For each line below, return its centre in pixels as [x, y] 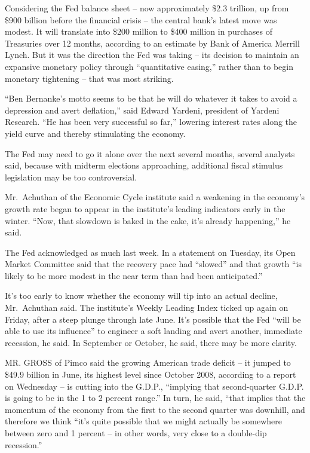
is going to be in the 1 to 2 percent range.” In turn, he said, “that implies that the [155, 398]
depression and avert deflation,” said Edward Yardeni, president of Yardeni [142, 110]
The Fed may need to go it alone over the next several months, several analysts [150, 153]
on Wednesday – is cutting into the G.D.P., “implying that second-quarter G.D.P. [154, 386]
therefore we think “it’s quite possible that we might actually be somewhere [143, 421]
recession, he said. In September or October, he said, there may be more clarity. [151, 342]
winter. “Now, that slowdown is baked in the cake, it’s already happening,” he [148, 220]
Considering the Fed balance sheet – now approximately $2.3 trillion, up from [147, 8]
